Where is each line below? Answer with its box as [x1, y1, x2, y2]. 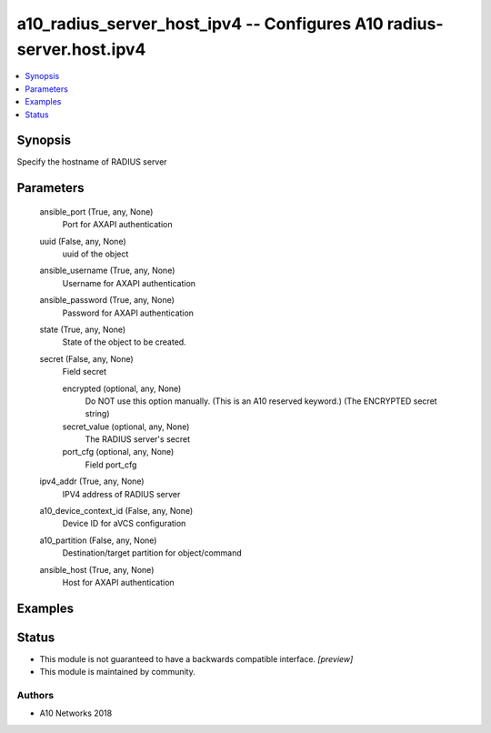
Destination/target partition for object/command [62, 547, 242, 558]
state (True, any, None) [39, 324, 126, 335]
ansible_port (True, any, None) [39, 206, 154, 217]
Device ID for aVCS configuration [62, 518, 186, 529]
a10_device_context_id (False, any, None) [39, 506, 194, 517]
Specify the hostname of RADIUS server [16, 156, 167, 167]
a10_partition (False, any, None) [39, 535, 157, 546]
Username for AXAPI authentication [62, 277, 195, 288]
